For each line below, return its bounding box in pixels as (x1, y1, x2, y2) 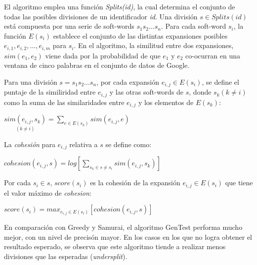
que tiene (225, 177, 253, 188)
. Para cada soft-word (161, 21, 226, 31)
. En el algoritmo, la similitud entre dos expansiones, (74, 40, 234, 51)
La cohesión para (4, 139, 55, 149)
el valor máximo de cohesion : (4, 187, 91, 198)
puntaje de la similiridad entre (4, 87, 96, 97)
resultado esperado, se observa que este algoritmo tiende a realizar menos (4, 241, 226, 252)
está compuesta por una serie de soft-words (4, 21, 134, 31)
